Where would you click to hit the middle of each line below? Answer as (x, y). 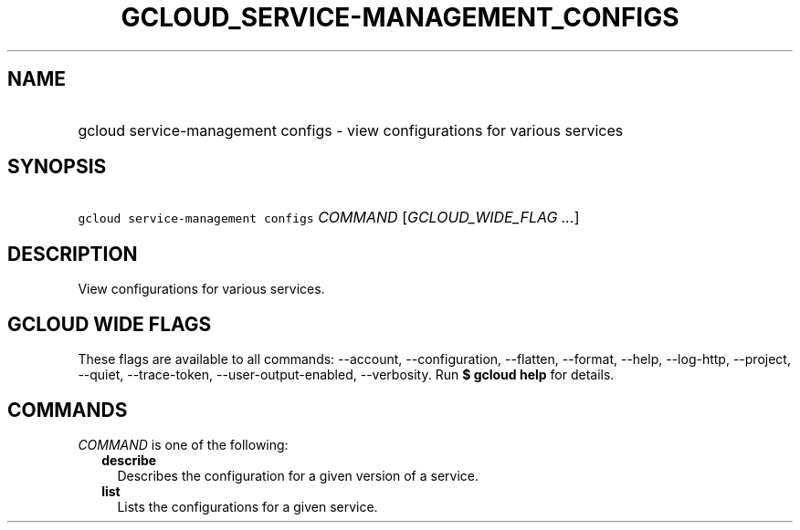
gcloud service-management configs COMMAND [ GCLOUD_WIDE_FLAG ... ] (329, 218)
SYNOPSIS (57, 167)
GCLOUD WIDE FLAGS (110, 324)
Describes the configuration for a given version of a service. (298, 475)
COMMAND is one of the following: (183, 444)
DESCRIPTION (73, 254)
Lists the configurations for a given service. (247, 506)
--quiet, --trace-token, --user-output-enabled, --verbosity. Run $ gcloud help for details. (346, 375)
